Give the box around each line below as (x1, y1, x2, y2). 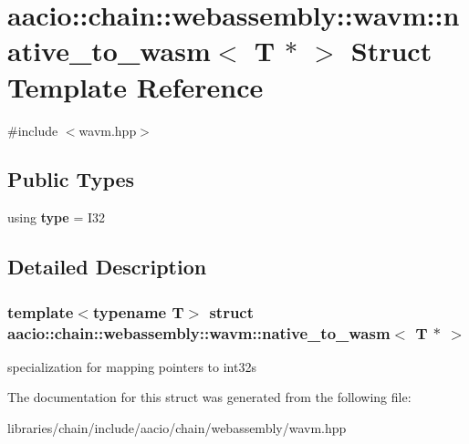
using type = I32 (7, 208, 106, 227)
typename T (92, 300, 184, 323)
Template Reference (7, 67, 264, 105)
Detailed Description (7, 253, 207, 281)
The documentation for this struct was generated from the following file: (7, 387, 412, 407)
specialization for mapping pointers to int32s (7, 356, 256, 376)
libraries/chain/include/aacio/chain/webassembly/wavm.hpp (7, 418, 347, 437)
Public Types (7, 165, 135, 193)
